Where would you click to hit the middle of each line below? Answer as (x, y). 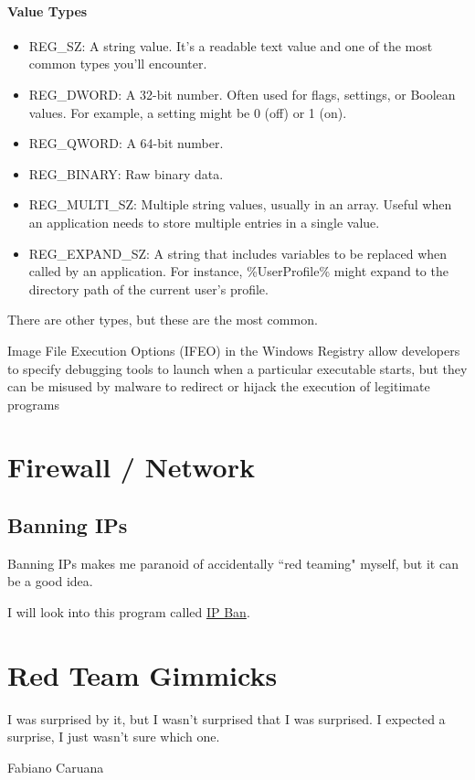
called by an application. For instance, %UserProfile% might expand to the (238, 271)
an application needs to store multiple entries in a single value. (204, 222)
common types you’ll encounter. (118, 64)
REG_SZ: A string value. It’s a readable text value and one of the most (231, 45)
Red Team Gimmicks (142, 674)
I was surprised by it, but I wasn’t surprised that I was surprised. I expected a (227, 718)
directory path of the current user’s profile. (148, 288)
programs (33, 404)
